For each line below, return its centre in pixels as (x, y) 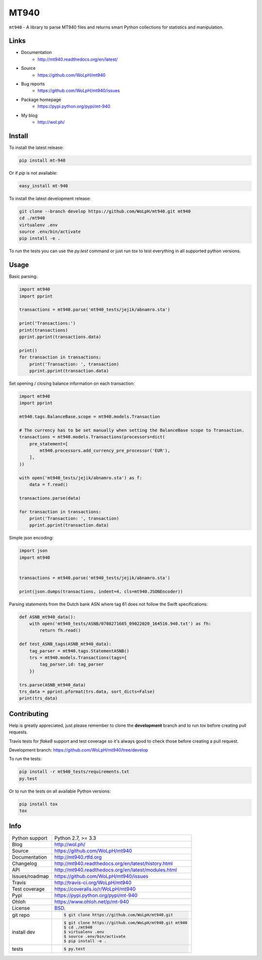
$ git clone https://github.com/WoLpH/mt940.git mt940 (126, 923)
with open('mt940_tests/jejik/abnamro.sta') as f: (81, 478)
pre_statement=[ (49, 444)
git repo (21, 915)
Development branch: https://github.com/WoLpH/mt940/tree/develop (78, 750)
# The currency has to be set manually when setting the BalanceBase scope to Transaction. (132, 430)
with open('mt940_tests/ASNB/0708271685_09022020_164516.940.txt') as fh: (120, 624)
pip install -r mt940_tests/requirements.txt (74, 772)
